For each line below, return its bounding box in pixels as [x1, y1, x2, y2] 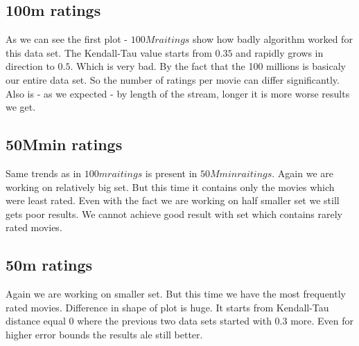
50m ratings [6, 254, 93, 275]
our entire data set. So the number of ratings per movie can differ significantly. [6, 72, 340, 86]
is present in [145, 165, 198, 180]
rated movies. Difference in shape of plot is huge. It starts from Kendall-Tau [6, 300, 329, 314]
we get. [6, 100, 36, 114]
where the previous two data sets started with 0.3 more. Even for [77, 313, 354, 328]
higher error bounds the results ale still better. [6, 327, 203, 341]
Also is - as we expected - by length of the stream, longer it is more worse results [6, 86, 350, 100]
